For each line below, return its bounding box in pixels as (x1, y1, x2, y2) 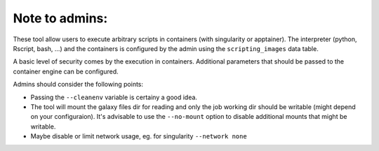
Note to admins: (13, 10, 108, 26)
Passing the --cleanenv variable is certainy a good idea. (30, 93, 198, 101)
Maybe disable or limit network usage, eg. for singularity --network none (30, 132, 247, 141)
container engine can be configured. (13, 67, 119, 75)
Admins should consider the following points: (13, 80, 144, 89)
